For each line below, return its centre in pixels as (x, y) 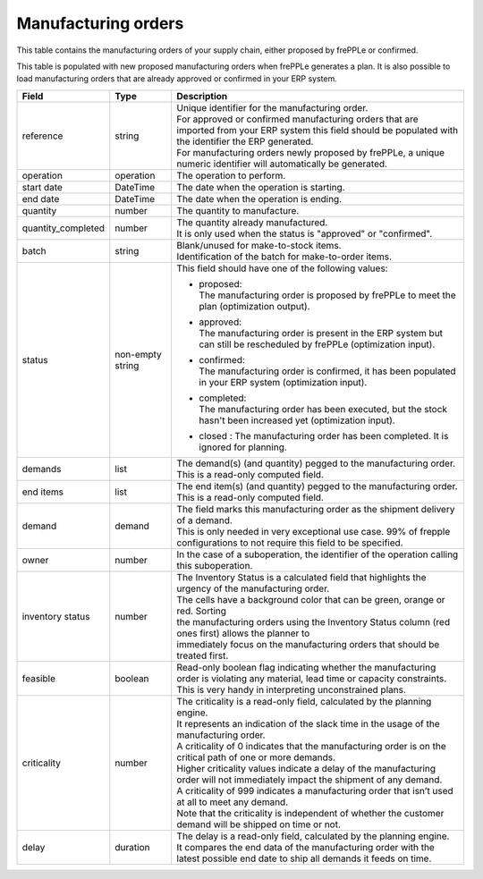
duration (132, 847)
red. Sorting (202, 611)
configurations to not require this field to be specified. (290, 543)
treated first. (203, 655)
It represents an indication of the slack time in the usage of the (308, 723)
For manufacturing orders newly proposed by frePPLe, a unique (311, 152)
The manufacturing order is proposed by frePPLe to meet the (327, 295)
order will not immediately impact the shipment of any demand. (309, 780)
